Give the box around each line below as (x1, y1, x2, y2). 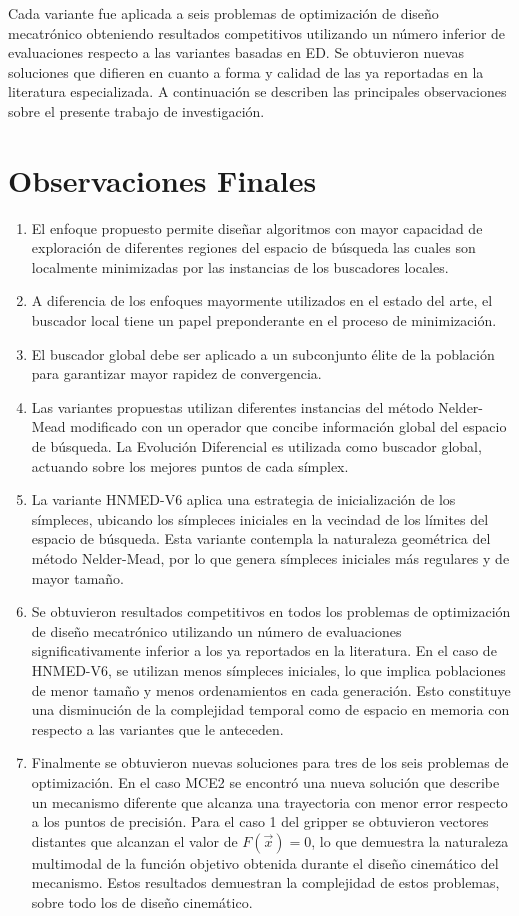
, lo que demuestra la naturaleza (311, 830, 509, 851)
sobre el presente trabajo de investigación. (8, 100, 265, 121)
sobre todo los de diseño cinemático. (31, 891, 253, 912)
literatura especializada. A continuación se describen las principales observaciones (8, 81, 507, 102)
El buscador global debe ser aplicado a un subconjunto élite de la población (31, 343, 495, 364)
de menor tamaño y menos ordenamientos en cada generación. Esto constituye (31, 679, 511, 700)
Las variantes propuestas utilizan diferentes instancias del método (31, 396, 434, 417)
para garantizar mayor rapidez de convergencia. (31, 363, 322, 384)
